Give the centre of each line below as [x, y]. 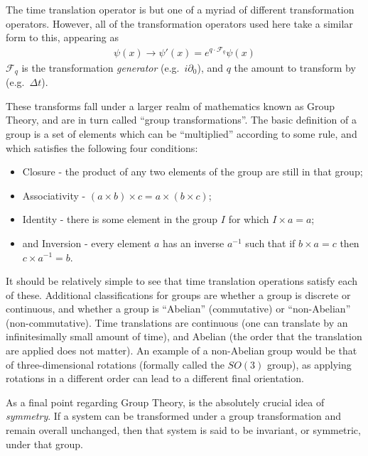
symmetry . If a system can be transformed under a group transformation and [174, 416]
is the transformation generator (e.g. [101, 67]
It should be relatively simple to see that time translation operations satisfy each [182, 281]
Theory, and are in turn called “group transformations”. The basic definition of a [182, 120]
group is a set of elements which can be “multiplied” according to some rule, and [182, 133]
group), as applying [309, 364]
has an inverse [194, 243]
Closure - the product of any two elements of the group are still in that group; [193, 172]
